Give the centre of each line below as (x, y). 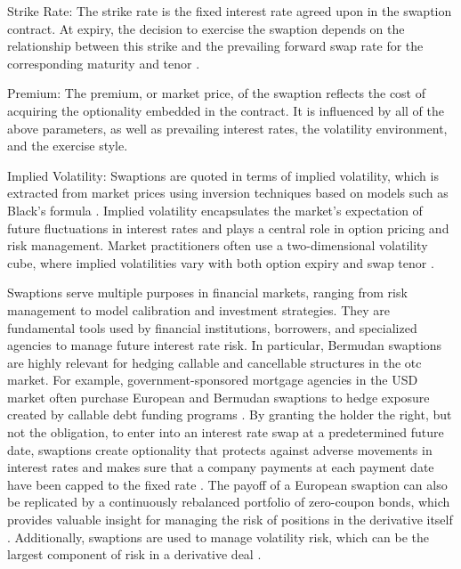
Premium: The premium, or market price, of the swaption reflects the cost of (217, 93)
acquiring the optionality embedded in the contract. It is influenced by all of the (226, 110)
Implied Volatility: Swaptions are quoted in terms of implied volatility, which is (223, 175)
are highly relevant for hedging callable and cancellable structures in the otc (214, 362)
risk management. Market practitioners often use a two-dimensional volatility (218, 245)
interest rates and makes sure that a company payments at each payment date (221, 467)
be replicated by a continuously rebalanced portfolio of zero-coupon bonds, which (229, 502)
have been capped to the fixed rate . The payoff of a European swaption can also (227, 484)
